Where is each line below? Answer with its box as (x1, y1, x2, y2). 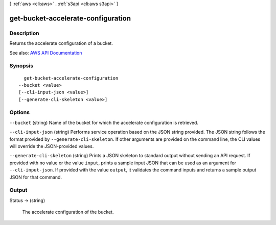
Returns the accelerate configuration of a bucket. (9, 40, 113, 46)
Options (9, 109, 30, 116)
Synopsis (9, 62, 33, 69)
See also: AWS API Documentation (9, 49, 82, 56)
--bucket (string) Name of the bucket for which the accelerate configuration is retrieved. (9, 119, 199, 126)
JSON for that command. (9, 174, 62, 180)
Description (9, 30, 39, 37)
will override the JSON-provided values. (9, 143, 94, 149)
